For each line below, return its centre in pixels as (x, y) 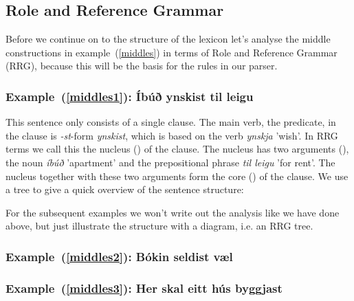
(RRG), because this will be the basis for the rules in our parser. (142, 66)
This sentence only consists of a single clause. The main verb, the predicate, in (171, 122)
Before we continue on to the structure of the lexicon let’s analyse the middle (168, 39)
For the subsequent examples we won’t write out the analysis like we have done (173, 212)
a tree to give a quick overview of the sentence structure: (125, 189)
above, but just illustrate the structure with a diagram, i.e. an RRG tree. (159, 226)
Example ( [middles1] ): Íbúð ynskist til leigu (130, 96)
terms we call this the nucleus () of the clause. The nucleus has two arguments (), (177, 149)
